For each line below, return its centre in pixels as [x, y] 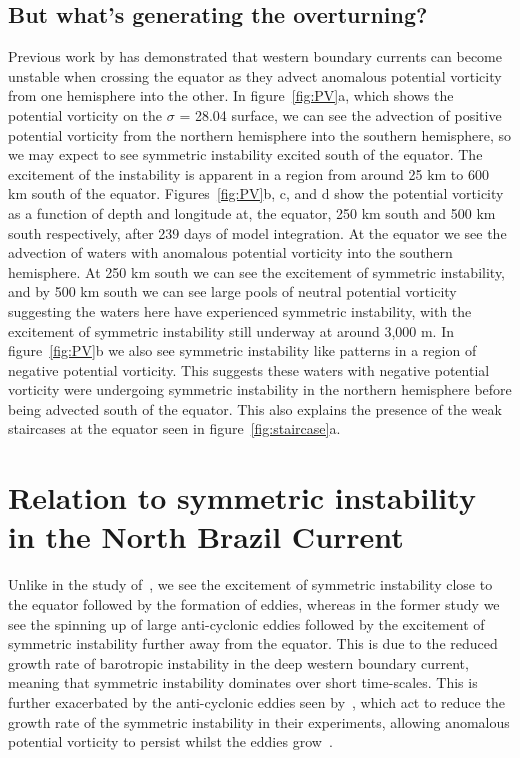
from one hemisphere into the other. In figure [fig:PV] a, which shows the [231, 95]
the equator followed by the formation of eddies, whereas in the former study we [254, 603]
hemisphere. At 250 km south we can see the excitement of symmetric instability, [256, 271]
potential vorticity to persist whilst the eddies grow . [170, 741]
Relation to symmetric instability [242, 497]
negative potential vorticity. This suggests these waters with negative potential [249, 369]
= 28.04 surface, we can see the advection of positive [340, 114]
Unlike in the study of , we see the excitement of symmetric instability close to [250, 584]
